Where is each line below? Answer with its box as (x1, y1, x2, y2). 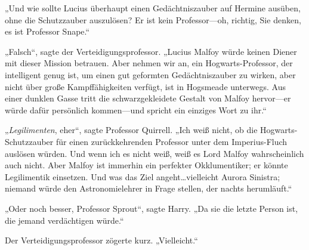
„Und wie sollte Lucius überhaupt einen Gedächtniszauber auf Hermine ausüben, (5, 2, 301, 14)
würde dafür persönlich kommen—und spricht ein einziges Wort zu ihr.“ (5, 103, 267, 116)
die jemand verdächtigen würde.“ (5, 214, 124, 226)
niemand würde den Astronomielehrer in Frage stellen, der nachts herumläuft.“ (5, 182, 292, 195)
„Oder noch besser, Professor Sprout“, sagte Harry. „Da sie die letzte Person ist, (5, 202, 298, 214)
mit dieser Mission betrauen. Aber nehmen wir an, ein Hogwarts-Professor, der (5, 57, 293, 69)
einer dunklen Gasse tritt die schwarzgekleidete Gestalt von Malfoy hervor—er (5, 92, 291, 104)
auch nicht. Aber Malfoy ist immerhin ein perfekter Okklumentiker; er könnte (5, 159, 288, 171)
